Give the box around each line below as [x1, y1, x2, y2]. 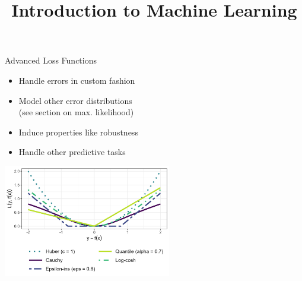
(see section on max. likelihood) [18, 106, 134, 118]
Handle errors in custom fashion [18, 74, 135, 86]
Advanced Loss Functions [5, 54, 97, 67]
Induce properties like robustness [18, 125, 138, 138]
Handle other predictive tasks [18, 146, 126, 158]
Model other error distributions [18, 94, 132, 106]
